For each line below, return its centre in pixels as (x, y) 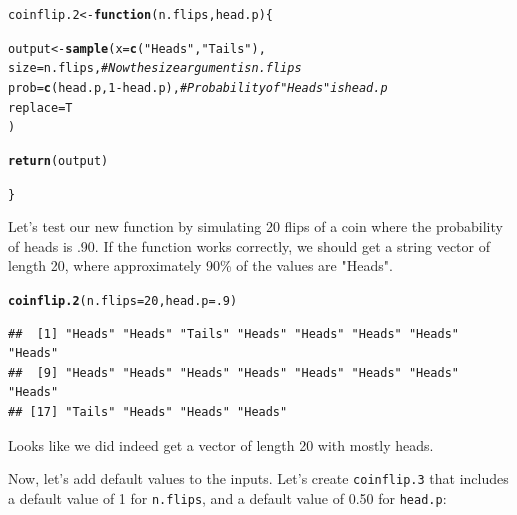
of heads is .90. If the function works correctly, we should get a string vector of (249, 245)
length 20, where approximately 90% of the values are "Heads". (200, 265)
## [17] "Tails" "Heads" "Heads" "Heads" (148, 412)
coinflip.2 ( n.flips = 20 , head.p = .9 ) (123, 301)
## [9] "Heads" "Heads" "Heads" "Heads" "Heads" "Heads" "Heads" (234, 372)
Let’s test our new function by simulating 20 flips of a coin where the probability (255, 226)
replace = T (40, 107)
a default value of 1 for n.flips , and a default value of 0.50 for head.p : (227, 497)
